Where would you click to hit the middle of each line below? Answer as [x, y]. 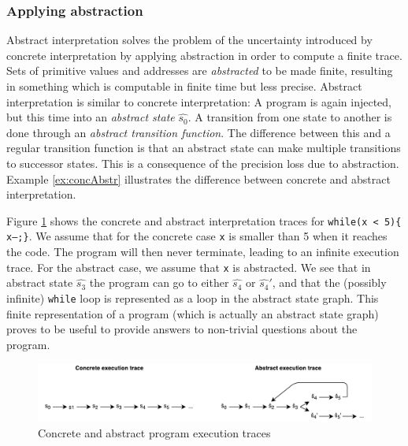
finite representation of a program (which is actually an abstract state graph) [193, 313]
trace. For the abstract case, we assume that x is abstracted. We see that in [189, 267]
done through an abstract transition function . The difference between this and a [198, 132]
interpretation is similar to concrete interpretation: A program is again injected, [199, 101]
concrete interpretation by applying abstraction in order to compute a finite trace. [204, 55]
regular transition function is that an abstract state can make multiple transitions [204, 148]
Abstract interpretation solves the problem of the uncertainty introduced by [189, 40]
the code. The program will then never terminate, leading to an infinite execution [203, 252]
